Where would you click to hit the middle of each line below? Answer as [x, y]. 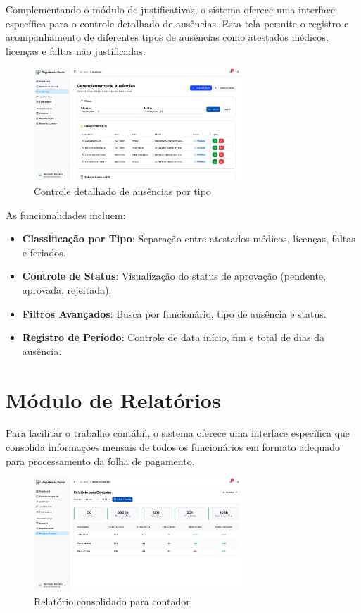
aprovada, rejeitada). [67, 289]
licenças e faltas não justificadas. [76, 50]
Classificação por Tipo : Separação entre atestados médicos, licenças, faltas [189, 239]
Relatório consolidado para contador [112, 601]
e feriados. [44, 252]
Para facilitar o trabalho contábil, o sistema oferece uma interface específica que [178, 433]
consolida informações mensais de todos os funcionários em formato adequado [173, 447]
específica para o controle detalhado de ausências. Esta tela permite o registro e [177, 23]
